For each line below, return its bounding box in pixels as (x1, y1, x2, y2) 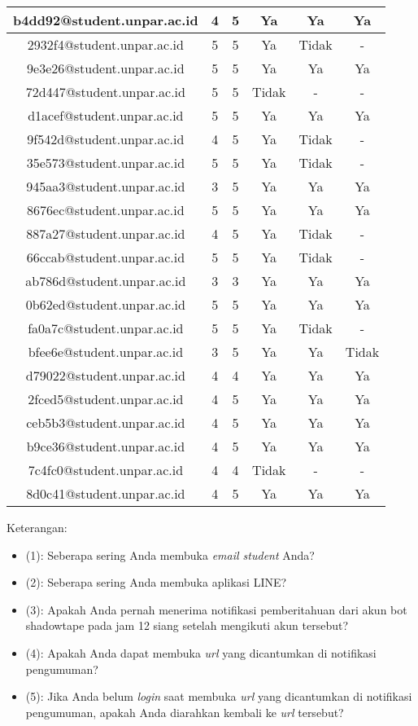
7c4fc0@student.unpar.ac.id (28, 460, 184, 479)
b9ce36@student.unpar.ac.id (26, 437, 185, 455)
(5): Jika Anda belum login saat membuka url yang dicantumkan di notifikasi (25, 688, 412, 705)
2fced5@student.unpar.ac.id (28, 389, 184, 408)
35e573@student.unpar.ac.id (26, 153, 185, 172)
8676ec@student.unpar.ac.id (27, 200, 185, 219)
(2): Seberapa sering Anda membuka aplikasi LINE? (25, 574, 287, 591)
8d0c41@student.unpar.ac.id (26, 484, 185, 503)
